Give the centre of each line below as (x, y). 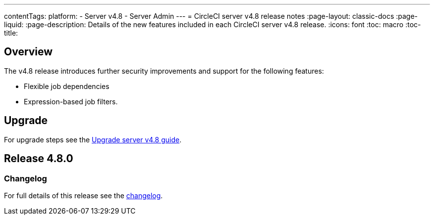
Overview (28, 52)
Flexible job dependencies (67, 86)
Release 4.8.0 (39, 159)
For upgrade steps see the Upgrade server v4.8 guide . (93, 139)
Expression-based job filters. (71, 101)
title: (11, 33)
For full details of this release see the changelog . (83, 195)
